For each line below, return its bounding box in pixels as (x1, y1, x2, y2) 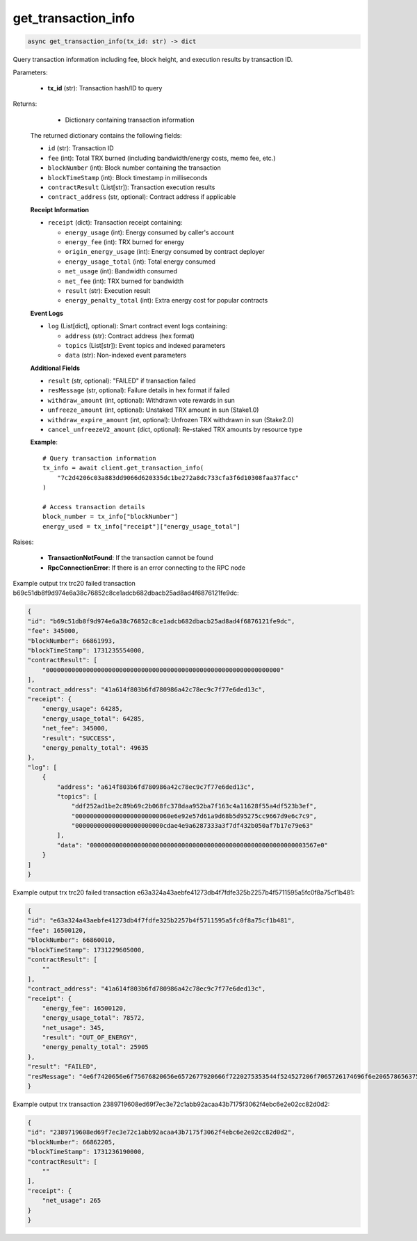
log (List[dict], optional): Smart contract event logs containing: (47, 322, 228, 330)
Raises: (13, 538, 34, 546)
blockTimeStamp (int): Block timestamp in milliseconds (47, 173, 208, 182)
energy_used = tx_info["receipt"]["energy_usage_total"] (42, 522, 241, 530)
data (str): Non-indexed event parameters (65, 351, 187, 360)
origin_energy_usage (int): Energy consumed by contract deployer (65, 248, 265, 256)
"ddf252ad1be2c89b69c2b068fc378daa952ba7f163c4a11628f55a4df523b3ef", (71, 802, 318, 810)
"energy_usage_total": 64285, (42, 714, 145, 723)
